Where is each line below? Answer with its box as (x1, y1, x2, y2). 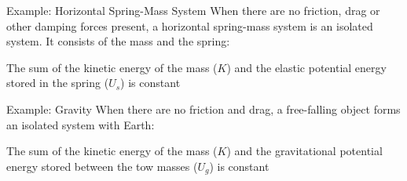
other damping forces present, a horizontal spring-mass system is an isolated (6, 17, 373, 34)
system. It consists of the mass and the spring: (6, 33, 230, 49)
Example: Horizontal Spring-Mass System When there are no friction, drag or (6, 2, 380, 18)
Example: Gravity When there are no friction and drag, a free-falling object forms (6, 100, 401, 117)
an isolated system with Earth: (6, 116, 155, 132)
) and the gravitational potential (226, 143, 383, 159)
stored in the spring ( (6, 74, 109, 91)
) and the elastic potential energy (226, 59, 387, 75)
